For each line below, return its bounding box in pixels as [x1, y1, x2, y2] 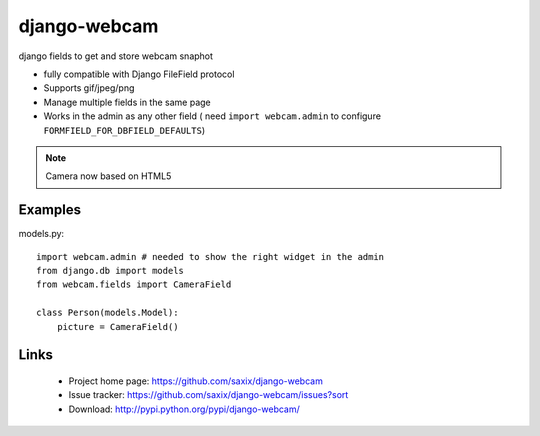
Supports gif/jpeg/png [43, 82, 135, 94]
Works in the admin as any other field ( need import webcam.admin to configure [43, 110, 382, 122]
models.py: [18, 228, 65, 240]
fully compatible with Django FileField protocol [43, 68, 235, 80]
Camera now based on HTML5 [45, 170, 172, 182]
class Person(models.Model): [36, 307, 179, 319]
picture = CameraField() [56, 321, 179, 332]
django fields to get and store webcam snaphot [18, 50, 214, 62]
